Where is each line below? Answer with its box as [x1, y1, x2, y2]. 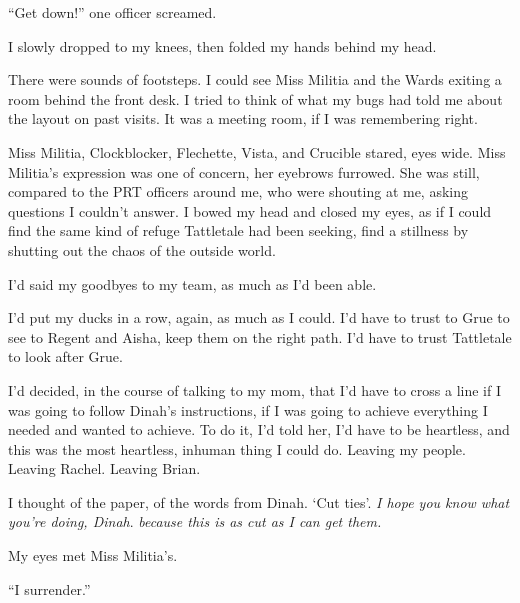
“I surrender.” [8, 578, 91, 599]
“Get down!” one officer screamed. [8, 2, 217, 22]
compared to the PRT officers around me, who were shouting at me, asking [8, 181, 469, 202]
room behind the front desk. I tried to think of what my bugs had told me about [8, 88, 503, 109]
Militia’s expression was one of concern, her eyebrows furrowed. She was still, [8, 161, 480, 182]
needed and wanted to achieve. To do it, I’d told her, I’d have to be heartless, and [8, 419, 510, 440]
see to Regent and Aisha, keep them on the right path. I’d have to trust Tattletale [8, 326, 512, 347]
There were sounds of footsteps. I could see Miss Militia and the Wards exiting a [8, 69, 502, 90]
